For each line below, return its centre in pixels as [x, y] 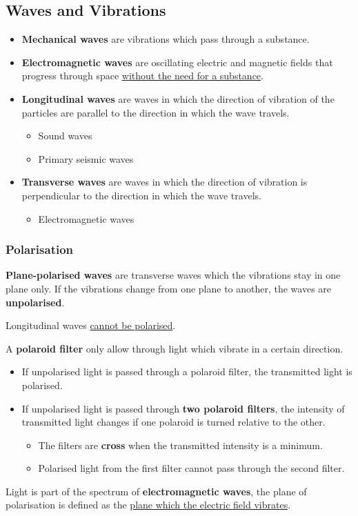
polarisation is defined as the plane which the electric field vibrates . [148, 505]
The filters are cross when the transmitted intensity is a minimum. [180, 445]
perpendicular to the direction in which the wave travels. [141, 195]
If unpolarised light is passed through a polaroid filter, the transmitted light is [187, 371]
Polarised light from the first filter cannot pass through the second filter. [191, 468]
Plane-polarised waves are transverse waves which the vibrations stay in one [173, 275]
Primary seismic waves [86, 158]
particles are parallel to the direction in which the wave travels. [156, 112]
